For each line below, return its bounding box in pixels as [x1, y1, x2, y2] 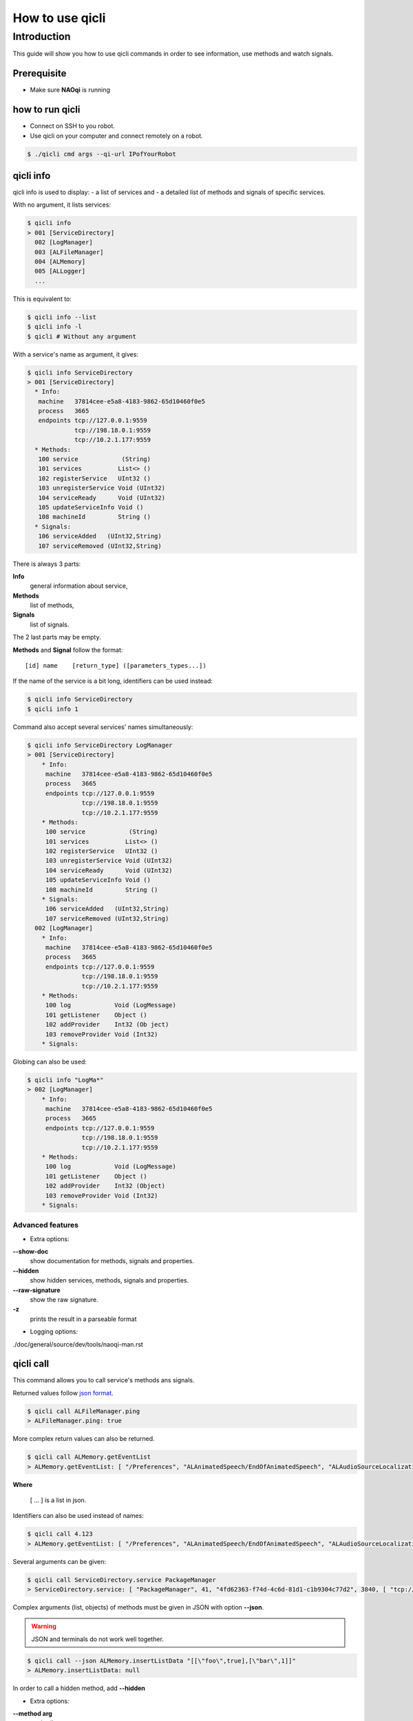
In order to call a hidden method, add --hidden [12, 1684, 146, 1693]
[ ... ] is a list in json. [30, 1496, 87, 1504]
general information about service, [30, 582, 128, 590]
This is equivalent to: [12, 295, 72, 303]
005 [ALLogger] [34, 267, 86, 275]
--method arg [12, 1709, 53, 1718]
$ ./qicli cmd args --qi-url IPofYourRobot [27, 150, 177, 158]
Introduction [12, 30, 71, 43]
